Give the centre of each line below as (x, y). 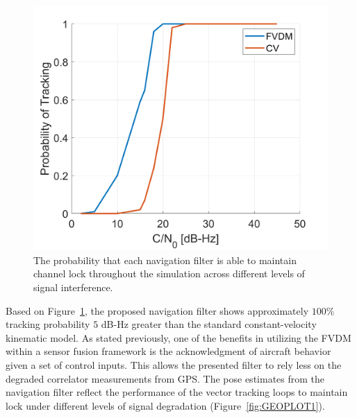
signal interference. (73, 287)
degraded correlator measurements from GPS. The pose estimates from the (165, 378)
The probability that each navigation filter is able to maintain (165, 260)
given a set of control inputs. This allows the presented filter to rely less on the (174, 364)
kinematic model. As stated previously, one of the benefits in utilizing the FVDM (178, 337)
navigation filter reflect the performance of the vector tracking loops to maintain (177, 392)
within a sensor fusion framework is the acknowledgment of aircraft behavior (168, 351)
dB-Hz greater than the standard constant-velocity (209, 324)
